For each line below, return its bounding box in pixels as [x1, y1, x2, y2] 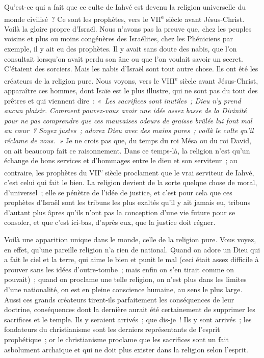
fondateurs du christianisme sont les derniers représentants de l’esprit [4, 324, 220, 335]
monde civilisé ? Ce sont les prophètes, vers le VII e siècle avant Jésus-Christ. [4, 12, 245, 24]
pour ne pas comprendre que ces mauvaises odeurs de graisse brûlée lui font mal [4, 115, 252, 125]
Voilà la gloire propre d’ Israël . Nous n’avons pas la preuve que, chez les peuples [4, 23, 252, 34]
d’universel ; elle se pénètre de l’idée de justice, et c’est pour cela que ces [4, 187, 232, 197]
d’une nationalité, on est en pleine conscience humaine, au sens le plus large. [4, 284, 243, 294]
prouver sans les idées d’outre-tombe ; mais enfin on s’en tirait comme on [4, 264, 234, 274]
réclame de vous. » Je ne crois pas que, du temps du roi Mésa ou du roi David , [4, 135, 251, 146]
